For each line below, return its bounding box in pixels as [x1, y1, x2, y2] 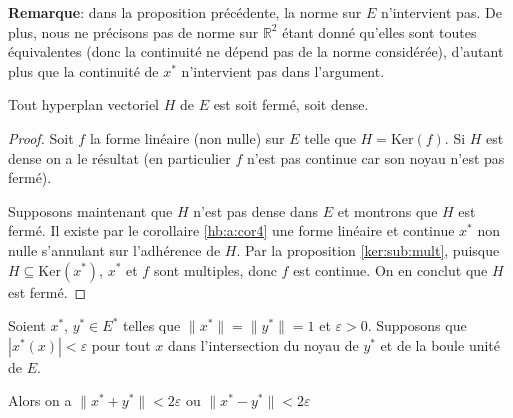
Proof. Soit [8, 127, 74, 148]
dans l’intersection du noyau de [167, 334, 359, 355]
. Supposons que [367, 315, 467, 336]
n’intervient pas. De [381, 2, 502, 22]
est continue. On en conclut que [293, 259, 488, 280]
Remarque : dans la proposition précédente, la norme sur [8, 2, 362, 22]
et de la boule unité [380, 334, 501, 355]
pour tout [91, 334, 151, 355]
